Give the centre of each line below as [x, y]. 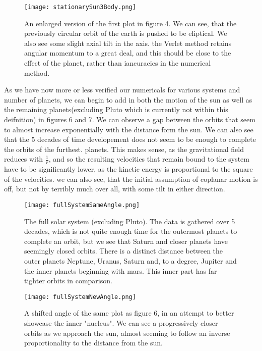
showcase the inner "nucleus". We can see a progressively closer [121, 323]
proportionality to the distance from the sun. [93, 343]
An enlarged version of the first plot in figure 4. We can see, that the [130, 23]
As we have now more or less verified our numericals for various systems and [122, 90]
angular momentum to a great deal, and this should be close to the [128, 53]
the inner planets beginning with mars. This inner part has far [121, 270]
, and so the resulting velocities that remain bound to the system [149, 159]
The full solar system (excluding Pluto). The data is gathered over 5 [130, 221]
